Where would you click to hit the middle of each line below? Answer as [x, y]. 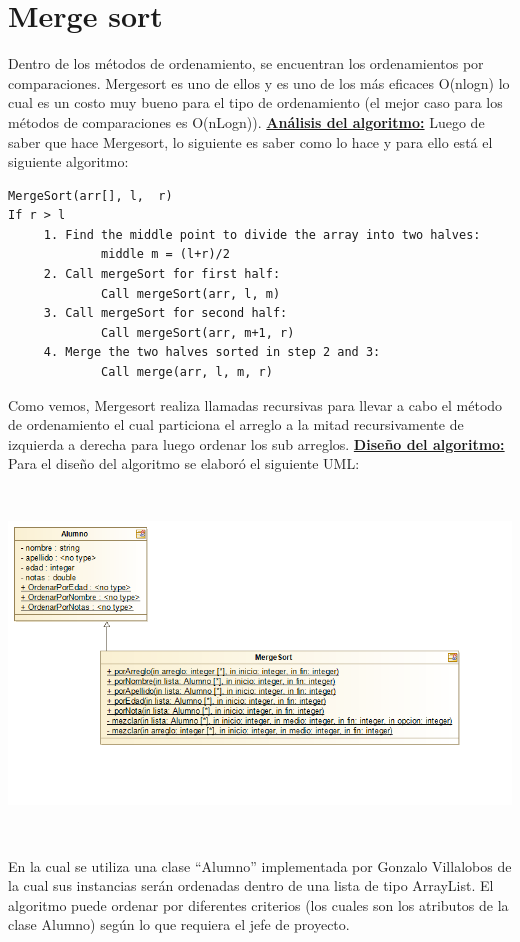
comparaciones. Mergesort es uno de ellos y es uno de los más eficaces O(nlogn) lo [259, 82]
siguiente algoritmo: [68, 161]
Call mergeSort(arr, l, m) [191, 293]
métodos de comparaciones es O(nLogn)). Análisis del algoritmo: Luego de [246, 121]
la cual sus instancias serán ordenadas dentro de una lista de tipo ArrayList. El [251, 885]
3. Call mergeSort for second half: [165, 313]
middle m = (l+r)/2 [165, 254]
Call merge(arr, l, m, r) [187, 372]
